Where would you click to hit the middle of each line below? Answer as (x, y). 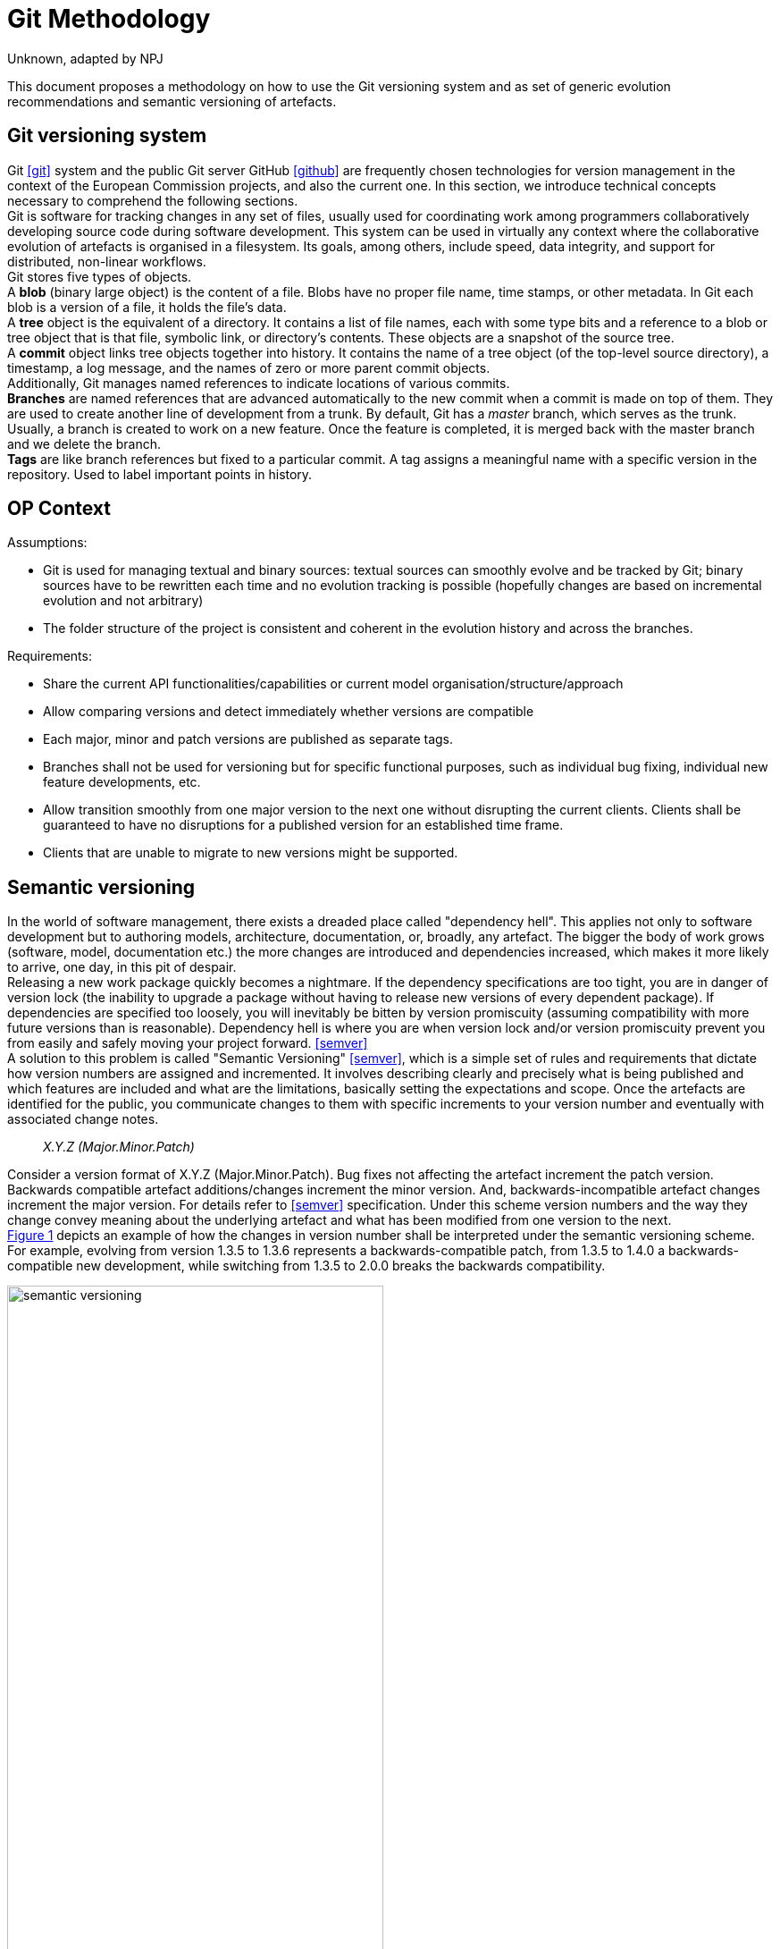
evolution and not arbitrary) (123, 601)
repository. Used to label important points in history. (160, 474)
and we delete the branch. (84, 443)
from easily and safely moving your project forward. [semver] (188, 1043)
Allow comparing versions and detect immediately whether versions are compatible (289, 712)
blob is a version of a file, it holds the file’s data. (147, 307)
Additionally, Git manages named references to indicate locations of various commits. (259, 383)
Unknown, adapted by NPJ (85, 58)
